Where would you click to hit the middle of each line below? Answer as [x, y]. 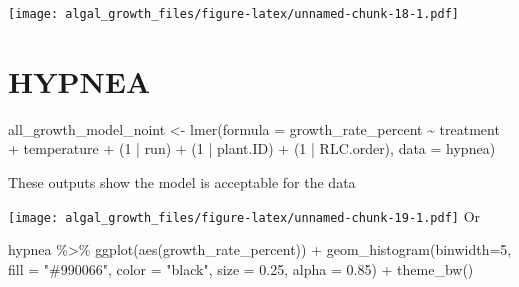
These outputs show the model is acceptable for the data [182, 181]
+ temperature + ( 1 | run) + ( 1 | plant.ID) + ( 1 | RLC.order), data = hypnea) [252, 148]
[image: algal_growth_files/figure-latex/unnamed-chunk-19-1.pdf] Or [244, 215]
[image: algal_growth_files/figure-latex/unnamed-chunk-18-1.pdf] [234, 14]
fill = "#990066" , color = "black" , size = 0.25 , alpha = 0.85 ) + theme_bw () [241, 268]
